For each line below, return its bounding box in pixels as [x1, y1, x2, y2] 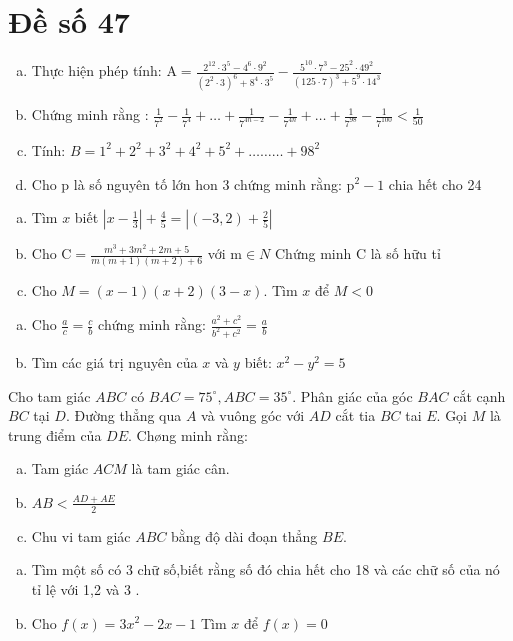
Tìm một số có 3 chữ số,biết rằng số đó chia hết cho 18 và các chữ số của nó [31, 559, 500, 580]
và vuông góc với [201, 405, 305, 426]
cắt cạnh [453, 385, 506, 406]
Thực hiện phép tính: [31, 60, 162, 81]
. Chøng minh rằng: [127, 424, 248, 445]
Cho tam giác [8, 385, 91, 406]
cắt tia [335, 405, 376, 426]
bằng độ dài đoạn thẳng [171, 525, 318, 546]
